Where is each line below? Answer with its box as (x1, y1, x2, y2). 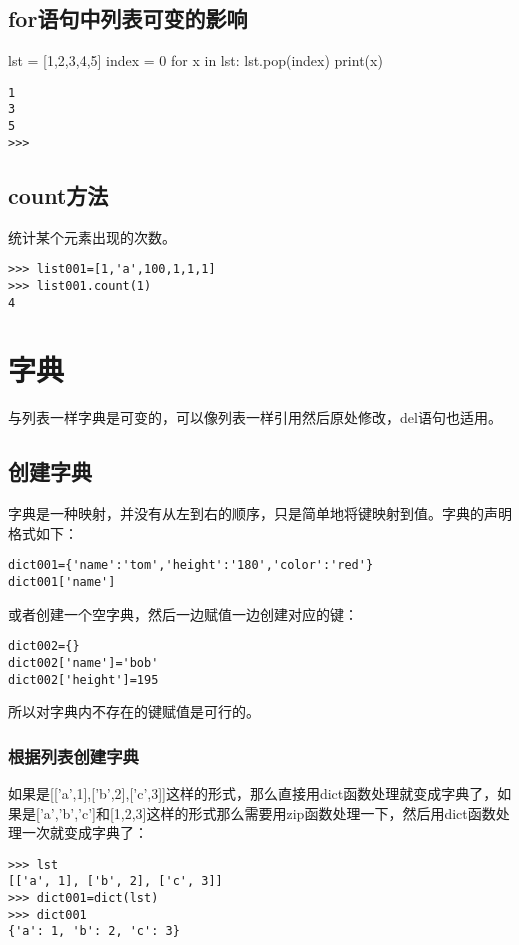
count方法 (8, 179, 109, 210)
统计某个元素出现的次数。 (8, 226, 176, 247)
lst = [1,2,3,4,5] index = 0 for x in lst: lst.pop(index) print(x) (8, 50, 383, 71)
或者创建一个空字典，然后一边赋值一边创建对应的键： (8, 603, 358, 624)
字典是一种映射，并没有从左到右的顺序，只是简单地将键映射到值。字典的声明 (8, 503, 512, 524)
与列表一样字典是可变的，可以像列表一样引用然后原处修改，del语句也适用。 (8, 407, 502, 428)
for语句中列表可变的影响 (8, 3, 248, 34)
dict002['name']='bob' (8, 655, 159, 670)
